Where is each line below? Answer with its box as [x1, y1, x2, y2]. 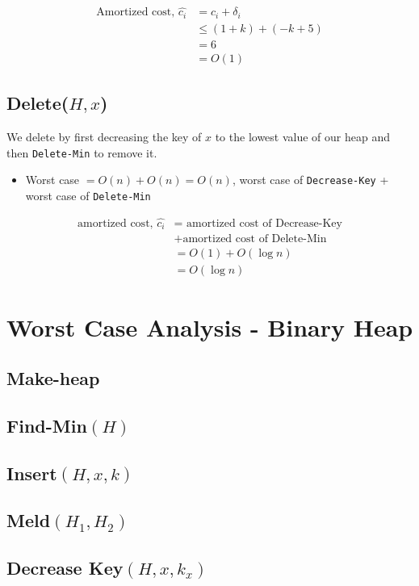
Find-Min [6, 412, 87, 437]
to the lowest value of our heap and [215, 128, 390, 144]
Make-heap [6, 366, 100, 391]
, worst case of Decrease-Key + [232, 171, 389, 188]
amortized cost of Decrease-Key [186, 217, 342, 229]
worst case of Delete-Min [25, 186, 151, 203]
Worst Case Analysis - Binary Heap [6, 310, 413, 343]
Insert [6, 460, 57, 485]
